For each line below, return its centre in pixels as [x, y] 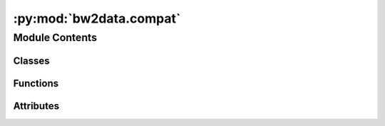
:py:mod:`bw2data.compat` [97, 18]
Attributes [36, 106]
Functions [36, 83]
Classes [31, 61]
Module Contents [55, 38]
